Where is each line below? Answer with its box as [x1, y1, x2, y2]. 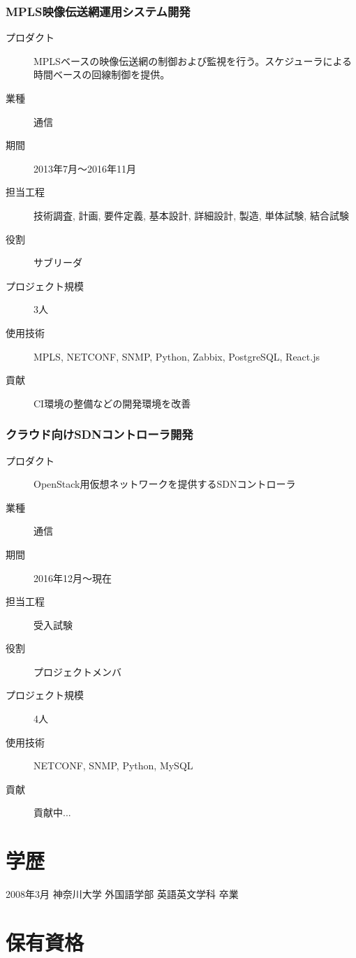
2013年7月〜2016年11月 [34, 161, 136, 175]
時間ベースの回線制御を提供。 [34, 67, 170, 82]
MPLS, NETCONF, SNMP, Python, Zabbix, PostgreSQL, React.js [34, 349, 320, 363]
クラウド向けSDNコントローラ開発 [6, 426, 193, 443]
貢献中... [34, 805, 71, 820]
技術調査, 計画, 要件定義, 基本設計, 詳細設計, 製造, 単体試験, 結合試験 [34, 208, 349, 222]
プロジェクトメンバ [34, 664, 121, 678]
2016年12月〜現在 [34, 570, 112, 585]
